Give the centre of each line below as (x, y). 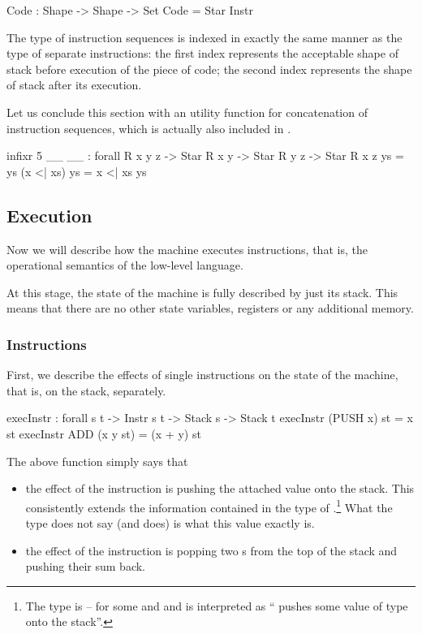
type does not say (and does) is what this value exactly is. (170, 522)
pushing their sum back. (86, 566)
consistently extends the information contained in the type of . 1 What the (209, 506)
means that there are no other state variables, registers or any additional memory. (210, 308)
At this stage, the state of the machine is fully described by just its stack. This (202, 292)
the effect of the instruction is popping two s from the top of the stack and (211, 550)
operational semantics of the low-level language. (125, 265)
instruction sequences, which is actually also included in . (149, 128)
